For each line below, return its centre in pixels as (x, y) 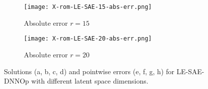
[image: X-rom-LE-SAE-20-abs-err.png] (88, 39)
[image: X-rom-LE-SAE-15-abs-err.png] (88, 7)
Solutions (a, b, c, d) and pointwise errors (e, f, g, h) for (89, 71)
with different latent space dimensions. (90, 81)
